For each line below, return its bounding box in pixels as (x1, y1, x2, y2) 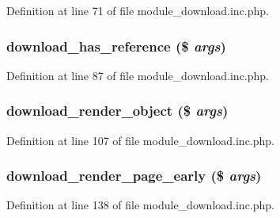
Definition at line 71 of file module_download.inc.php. (6, 2, 269, 18)
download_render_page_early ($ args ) (6, 166, 262, 185)
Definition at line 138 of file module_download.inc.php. (6, 197, 274, 213)
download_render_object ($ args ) (6, 101, 229, 120)
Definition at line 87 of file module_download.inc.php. (6, 67, 269, 83)
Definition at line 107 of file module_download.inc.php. (6, 132, 274, 148)
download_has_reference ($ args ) (6, 36, 226, 55)
